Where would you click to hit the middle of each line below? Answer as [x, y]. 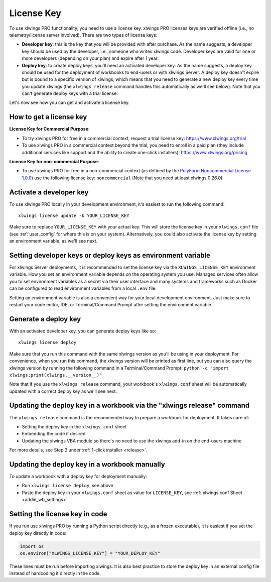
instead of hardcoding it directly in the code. [55, 573]
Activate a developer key [49, 192]
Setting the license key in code [58, 514]
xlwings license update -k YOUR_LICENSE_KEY [74, 216]
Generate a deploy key [45, 319]
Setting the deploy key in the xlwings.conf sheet [74, 426]
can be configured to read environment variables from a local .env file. [83, 288]
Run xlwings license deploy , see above [67, 486]
